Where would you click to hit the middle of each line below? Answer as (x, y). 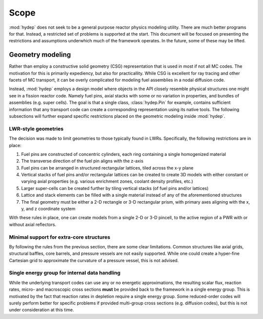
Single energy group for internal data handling (65, 273)
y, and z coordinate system (48, 209)
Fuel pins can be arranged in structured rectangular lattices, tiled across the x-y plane (107, 168)
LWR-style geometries (36, 129)
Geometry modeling (40, 55)
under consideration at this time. (41, 310)
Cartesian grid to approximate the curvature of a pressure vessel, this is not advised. (94, 260)
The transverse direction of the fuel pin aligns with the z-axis (82, 161)
